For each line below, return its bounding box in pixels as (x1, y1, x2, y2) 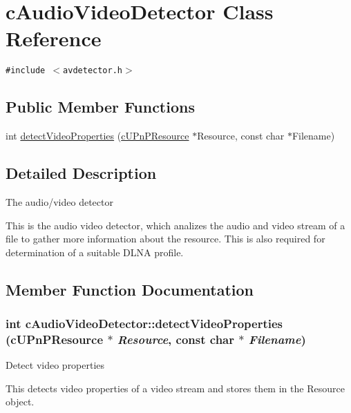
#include (6, 66, 46, 76)
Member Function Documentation (6, 278, 254, 300)
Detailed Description (6, 162, 157, 184)
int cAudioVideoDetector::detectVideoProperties (6, 315, 283, 332)
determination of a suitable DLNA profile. (6, 244, 184, 259)
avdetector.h (63, 66, 122, 76)
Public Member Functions (6, 96, 195, 117)
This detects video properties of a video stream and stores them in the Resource (6, 381, 345, 395)
